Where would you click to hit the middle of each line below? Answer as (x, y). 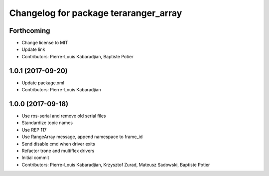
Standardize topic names (47, 123)
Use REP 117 (34, 130)
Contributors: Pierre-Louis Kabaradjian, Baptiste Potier (78, 56)
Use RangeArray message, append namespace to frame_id (82, 137)
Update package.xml (43, 83)
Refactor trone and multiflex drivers (58, 151)
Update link (33, 49)
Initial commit (35, 158)
